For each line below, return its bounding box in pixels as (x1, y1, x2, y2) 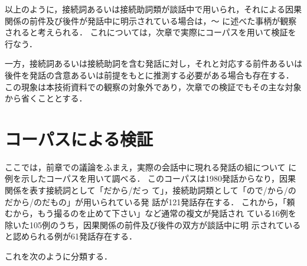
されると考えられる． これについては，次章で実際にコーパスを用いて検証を (5, 26, 296, 38)
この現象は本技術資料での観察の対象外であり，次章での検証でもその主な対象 (5, 80, 302, 93)
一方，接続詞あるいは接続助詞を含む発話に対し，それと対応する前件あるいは (5, 57, 302, 70)
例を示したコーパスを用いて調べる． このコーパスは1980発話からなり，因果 (5, 172, 296, 185)
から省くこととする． (5, 92, 87, 104)
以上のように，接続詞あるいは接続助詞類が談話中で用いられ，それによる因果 (5, 3, 302, 15)
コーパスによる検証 (5, 126, 153, 150)
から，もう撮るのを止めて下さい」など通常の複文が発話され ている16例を (12, 207, 296, 219)
